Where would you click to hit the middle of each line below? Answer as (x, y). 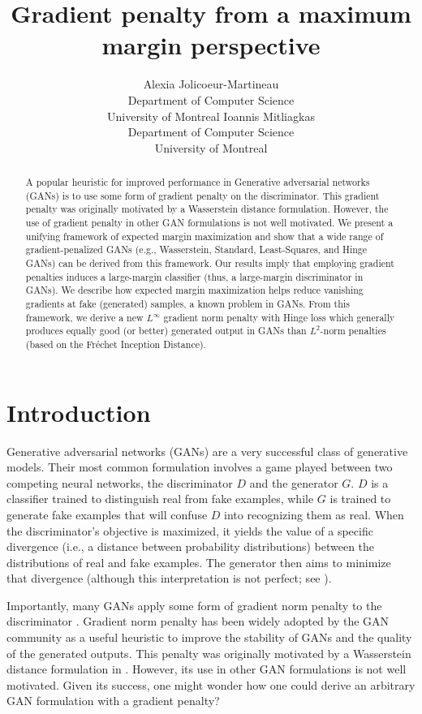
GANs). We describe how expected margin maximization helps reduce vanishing (194, 290)
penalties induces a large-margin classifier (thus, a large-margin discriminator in (194, 276)
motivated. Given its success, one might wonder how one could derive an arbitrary (211, 684)
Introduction (79, 412)
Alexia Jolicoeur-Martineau (211, 84)
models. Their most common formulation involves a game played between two (200, 467)
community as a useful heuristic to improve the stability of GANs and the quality (209, 637)
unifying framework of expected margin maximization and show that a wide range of (205, 236)
